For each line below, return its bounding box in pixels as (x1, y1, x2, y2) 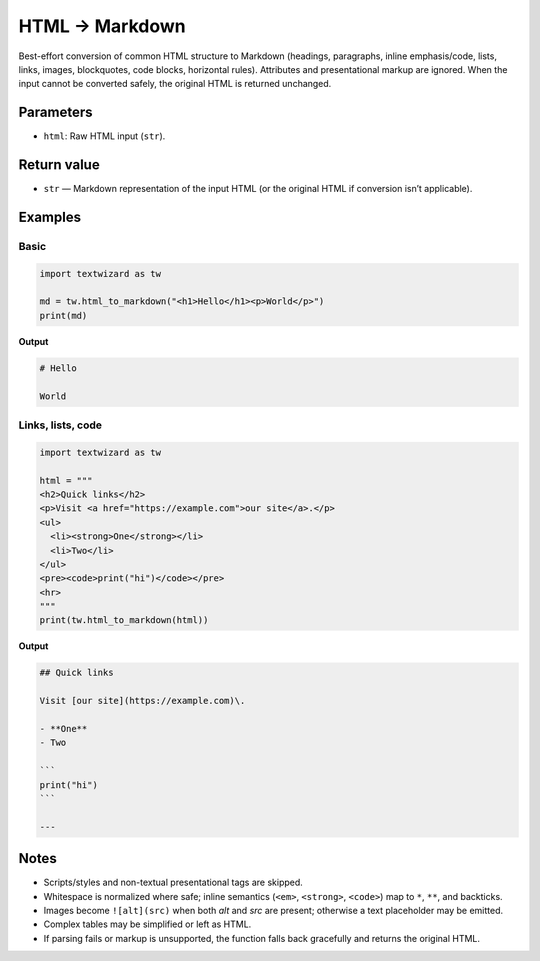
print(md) (39, 310, 88, 321)
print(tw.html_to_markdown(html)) (39, 615, 209, 626)
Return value (18, 156, 100, 174)
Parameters (18, 104, 93, 121)
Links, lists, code (18, 418, 102, 432)
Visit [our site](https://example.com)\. (39, 695, 246, 707)
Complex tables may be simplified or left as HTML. (43, 918, 252, 930)
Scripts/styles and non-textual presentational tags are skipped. (43, 876, 304, 889)
